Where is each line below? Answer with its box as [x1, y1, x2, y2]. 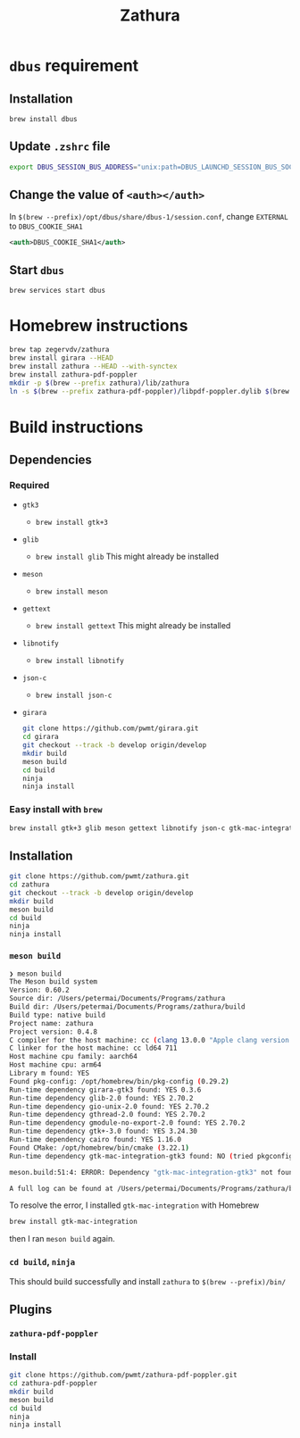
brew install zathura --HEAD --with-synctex [9, 362, 178, 370]
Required [9, 478, 50, 491]
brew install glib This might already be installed [35, 551, 219, 562]
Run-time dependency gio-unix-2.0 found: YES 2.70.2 [9, 1101, 210, 1111]
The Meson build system [9, 977, 98, 986]
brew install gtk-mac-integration [9, 1218, 138, 1226]
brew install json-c [35, 691, 112, 701]
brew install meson [35, 587, 109, 596]
